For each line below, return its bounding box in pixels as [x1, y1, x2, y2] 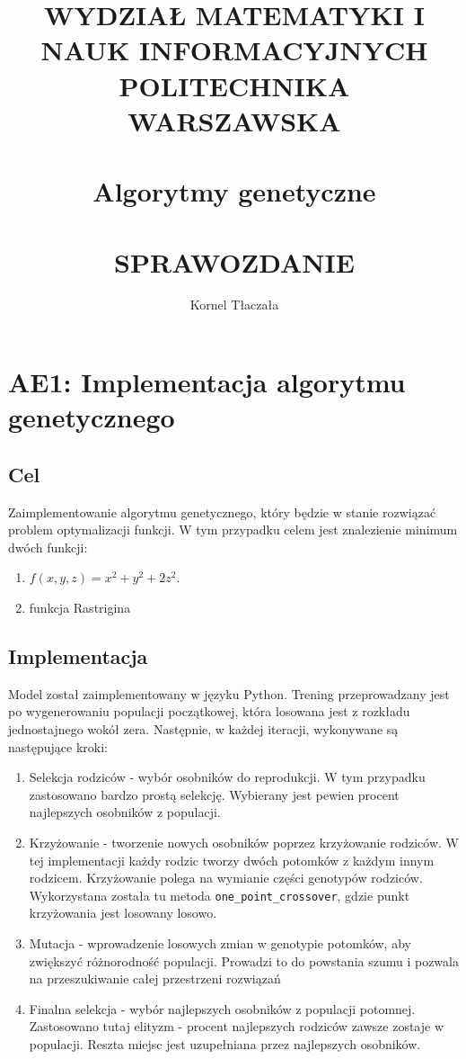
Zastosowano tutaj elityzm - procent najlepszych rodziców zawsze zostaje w [29, 1017, 444, 1036]
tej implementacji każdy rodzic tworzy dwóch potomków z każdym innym [29, 850, 435, 869]
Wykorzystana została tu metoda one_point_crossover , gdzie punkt [29, 885, 410, 904]
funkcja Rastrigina [29, 597, 131, 616]
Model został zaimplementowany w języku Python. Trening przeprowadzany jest [8, 684, 450, 703]
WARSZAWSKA [127, 102, 341, 139]
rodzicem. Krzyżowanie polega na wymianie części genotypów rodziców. [29, 868, 423, 887]
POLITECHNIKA [119, 67, 350, 103]
